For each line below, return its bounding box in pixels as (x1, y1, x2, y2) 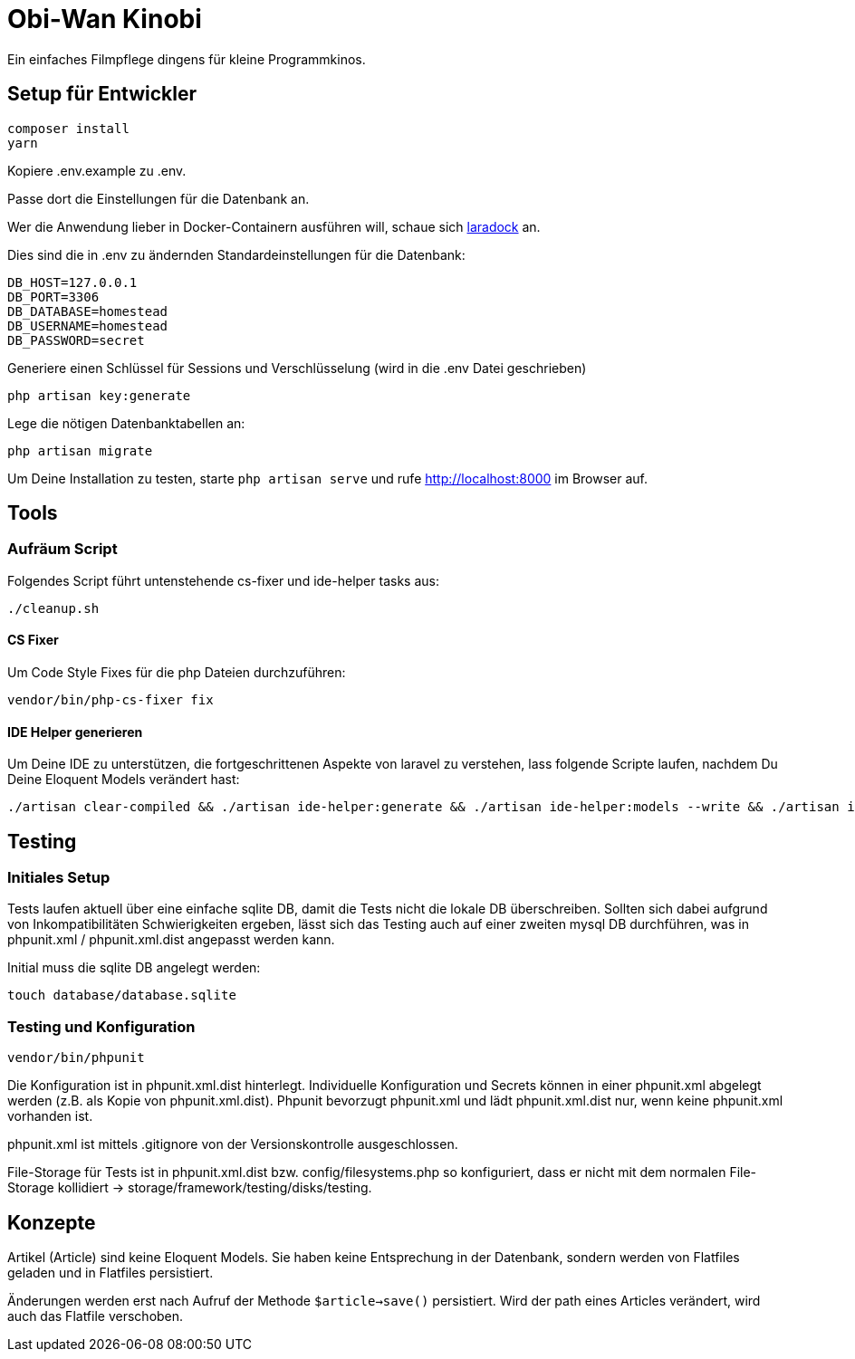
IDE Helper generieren (7, 723, 143, 740)
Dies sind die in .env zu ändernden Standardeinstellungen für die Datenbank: (7, 246, 466, 263)
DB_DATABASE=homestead (7, 303, 168, 319)
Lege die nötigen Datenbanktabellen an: (7, 415, 245, 431)
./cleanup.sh (7, 600, 100, 616)
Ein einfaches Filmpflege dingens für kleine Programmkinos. (7, 51, 366, 67)
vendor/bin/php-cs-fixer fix (7, 693, 214, 708)
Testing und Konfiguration (7, 1017, 196, 1036)
